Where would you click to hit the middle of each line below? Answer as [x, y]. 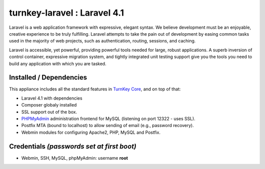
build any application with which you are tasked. [58, 63]
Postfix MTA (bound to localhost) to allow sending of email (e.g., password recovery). [107, 126]
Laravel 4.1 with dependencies [52, 98]
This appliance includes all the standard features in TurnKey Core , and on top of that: [95, 89]
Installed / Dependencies [48, 77]
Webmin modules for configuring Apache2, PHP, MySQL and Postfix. [91, 132]
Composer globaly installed [49, 105]
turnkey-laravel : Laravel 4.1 [67, 13]
